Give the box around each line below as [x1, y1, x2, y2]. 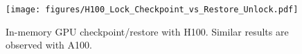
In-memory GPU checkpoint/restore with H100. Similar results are [6, 24, 289, 38]
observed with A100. [6, 38, 92, 52]
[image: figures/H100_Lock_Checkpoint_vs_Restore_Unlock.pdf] [6, 5, 299, 14]
